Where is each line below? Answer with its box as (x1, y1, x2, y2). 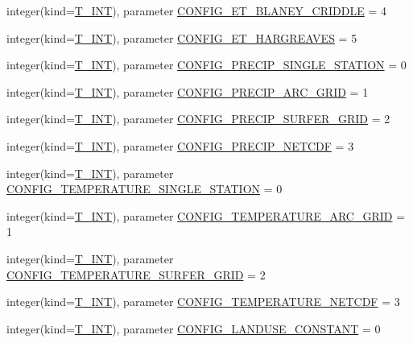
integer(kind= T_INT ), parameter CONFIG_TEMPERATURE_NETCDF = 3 (6, 293, 400, 310)
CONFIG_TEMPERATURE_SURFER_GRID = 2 (6, 266, 266, 283)
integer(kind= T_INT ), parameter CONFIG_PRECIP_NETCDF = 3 (6, 137, 354, 154)
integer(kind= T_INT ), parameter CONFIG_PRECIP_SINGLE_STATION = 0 (6, 56, 407, 73)
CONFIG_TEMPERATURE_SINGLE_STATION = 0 (6, 180, 283, 197)
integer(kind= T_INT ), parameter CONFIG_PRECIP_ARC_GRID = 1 (6, 83, 369, 100)
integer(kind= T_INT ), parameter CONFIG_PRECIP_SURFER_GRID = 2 (6, 110, 390, 127)
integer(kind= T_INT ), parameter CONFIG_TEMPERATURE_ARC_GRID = (6, 207, 406, 224)
